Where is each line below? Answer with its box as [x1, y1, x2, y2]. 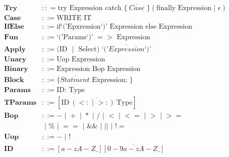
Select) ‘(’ [78, 45, 108, 53]
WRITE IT [56, 15, 92, 22]
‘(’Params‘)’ [56, 34, 93, 41]
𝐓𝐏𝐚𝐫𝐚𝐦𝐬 [4, 99, 37, 106]
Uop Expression [56, 55, 105, 63]
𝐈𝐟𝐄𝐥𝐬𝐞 [4, 23, 24, 31]
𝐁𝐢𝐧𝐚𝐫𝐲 [4, 65, 28, 72]
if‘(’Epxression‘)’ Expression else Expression [56, 23, 192, 31]
